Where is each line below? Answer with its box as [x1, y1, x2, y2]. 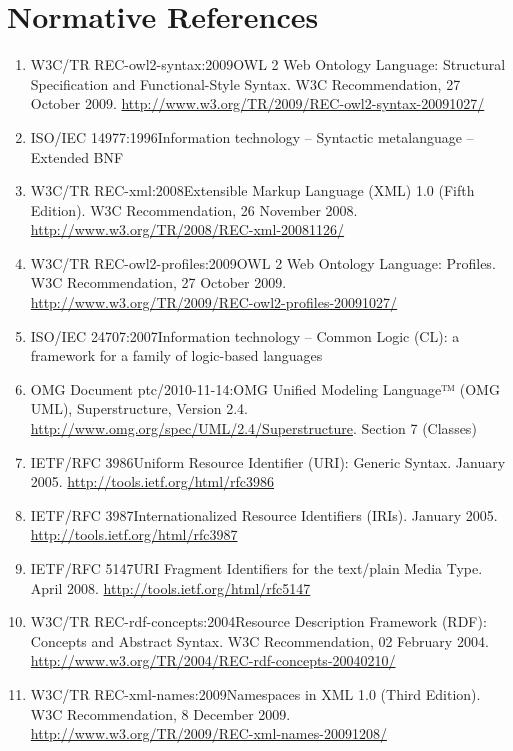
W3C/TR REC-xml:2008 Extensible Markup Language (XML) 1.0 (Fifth [30, 180, 475, 201]
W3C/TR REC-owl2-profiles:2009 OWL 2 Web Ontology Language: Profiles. [30, 252, 496, 273]
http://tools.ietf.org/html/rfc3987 [30, 524, 238, 545]
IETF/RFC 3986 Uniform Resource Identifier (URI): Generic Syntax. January [30, 451, 506, 472]
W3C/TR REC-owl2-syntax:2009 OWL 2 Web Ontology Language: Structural [30, 54, 506, 75]
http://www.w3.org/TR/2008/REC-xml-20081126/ [30, 219, 345, 240]
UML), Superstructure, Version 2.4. [30, 398, 248, 419]
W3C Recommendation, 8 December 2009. [30, 703, 291, 724]
